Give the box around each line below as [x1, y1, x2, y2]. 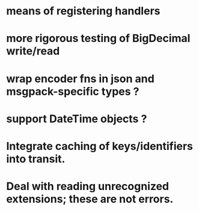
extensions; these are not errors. [6, 192, 174, 206]
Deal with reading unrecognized [6, 180, 170, 193]
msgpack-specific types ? [6, 85, 139, 98]
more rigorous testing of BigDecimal [6, 32, 191, 46]
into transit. [6, 152, 66, 165]
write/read [6, 44, 60, 58]
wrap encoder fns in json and [6, 72, 155, 85]
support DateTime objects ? [6, 112, 147, 125]
